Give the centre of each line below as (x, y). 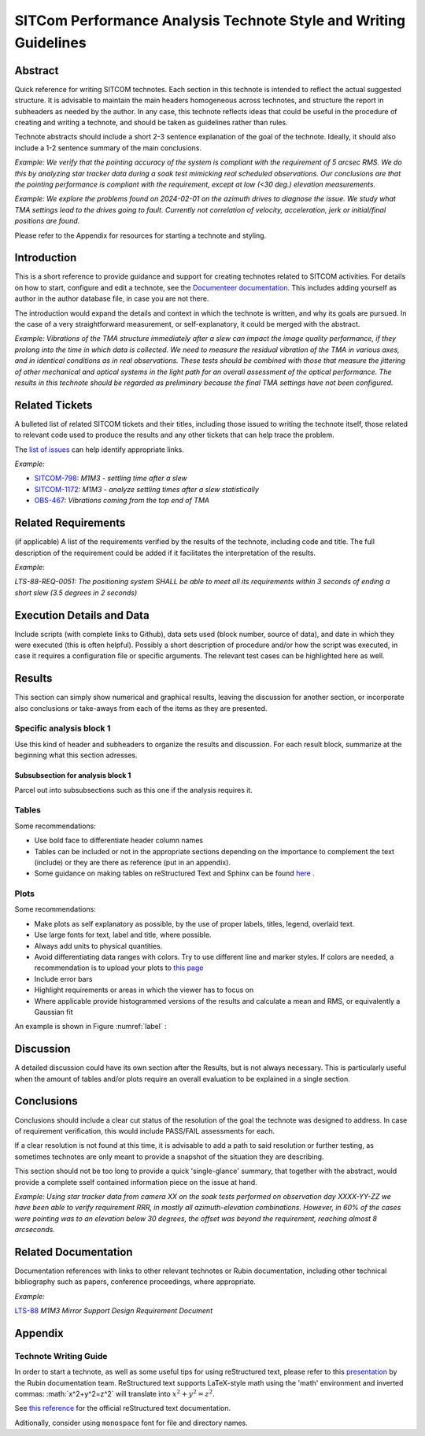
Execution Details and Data (82, 615)
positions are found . (47, 221)
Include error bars (63, 979)
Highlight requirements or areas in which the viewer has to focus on (144, 990)
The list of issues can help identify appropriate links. (99, 450)
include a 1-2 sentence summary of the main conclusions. (108, 148)
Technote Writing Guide (61, 1356)
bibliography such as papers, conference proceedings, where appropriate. (135, 1282)
